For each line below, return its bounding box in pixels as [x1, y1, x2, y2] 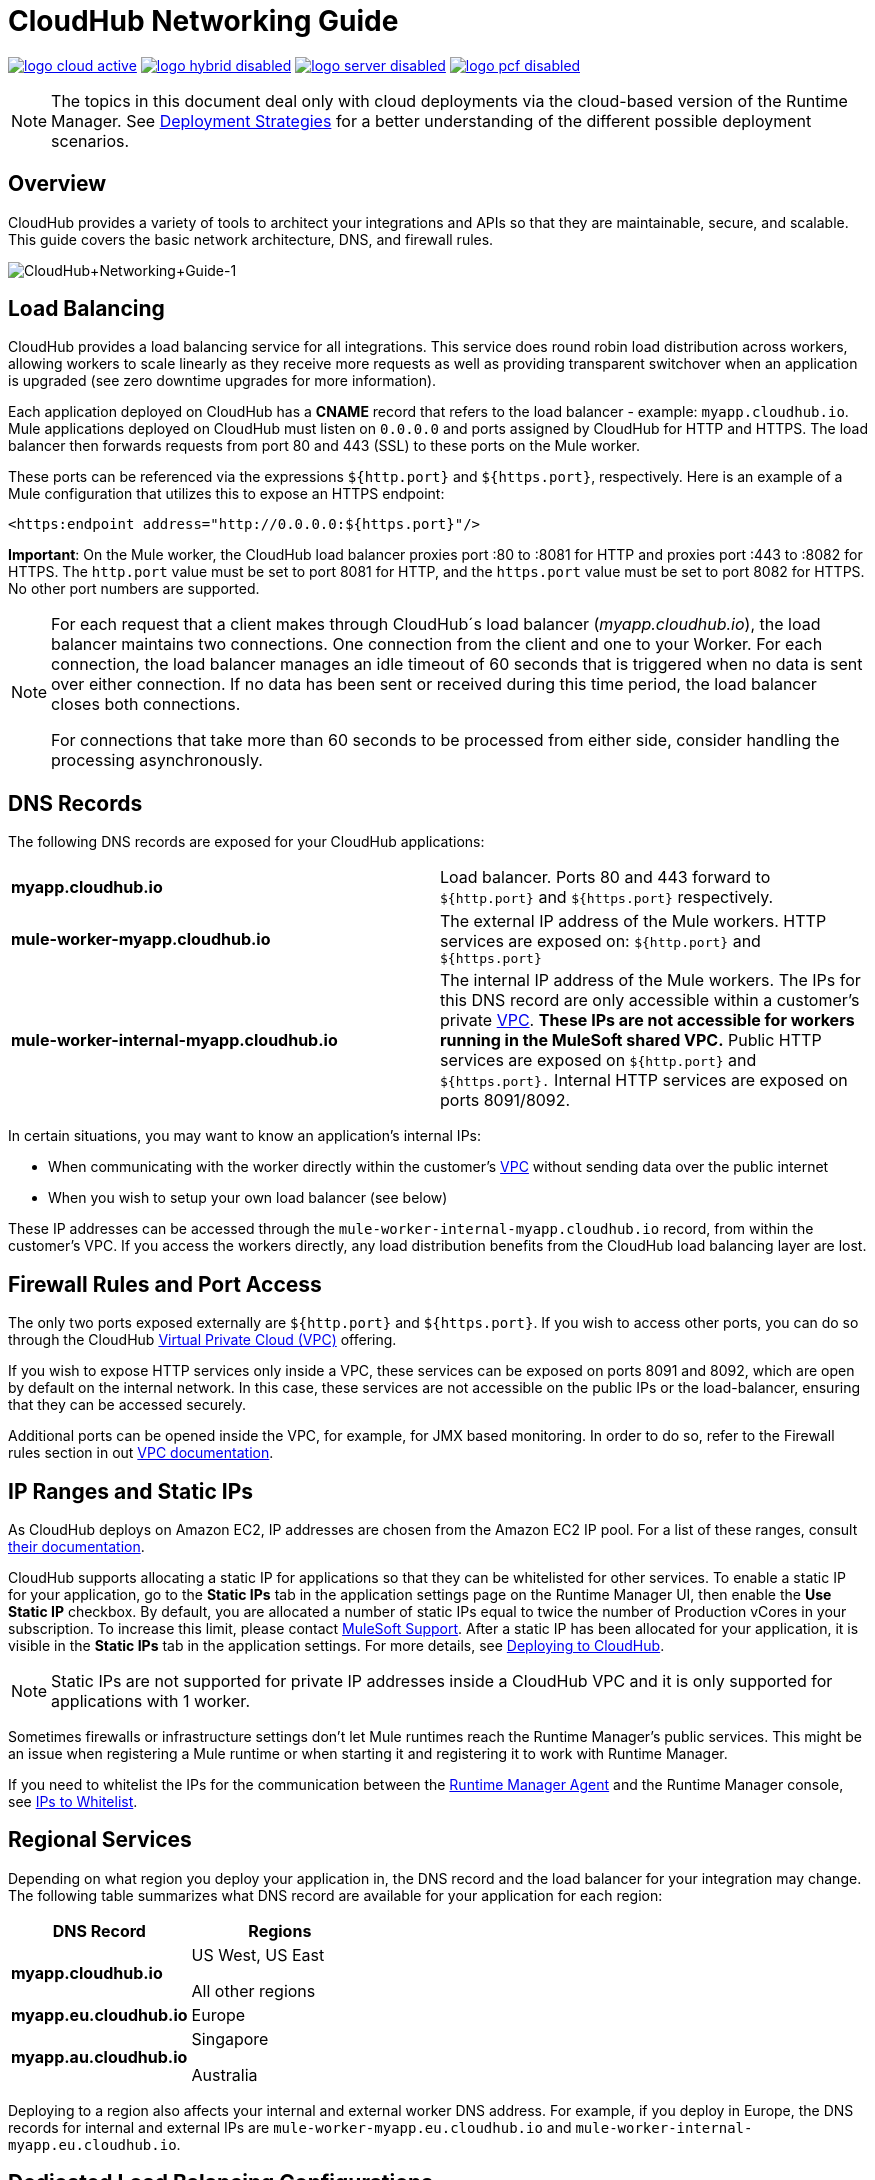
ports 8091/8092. [440, 1090, 571, 1111]
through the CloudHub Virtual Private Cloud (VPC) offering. [8, 1331, 397, 1349]
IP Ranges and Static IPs [8, 1478, 254, 1504]
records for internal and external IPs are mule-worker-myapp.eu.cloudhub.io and [8, 2118, 572, 2136]
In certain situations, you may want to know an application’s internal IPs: [8, 1127, 481, 1145]
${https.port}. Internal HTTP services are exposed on [440, 1070, 848, 1091]
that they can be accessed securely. [8, 1396, 246, 1414]
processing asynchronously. [51, 750, 263, 771]
